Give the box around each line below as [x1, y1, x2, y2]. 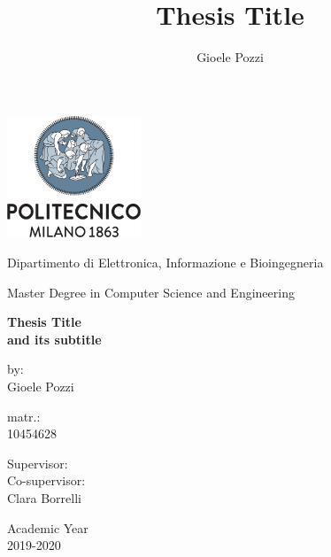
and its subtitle [7, 329, 102, 348]
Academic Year [7, 518, 89, 537]
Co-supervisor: [7, 471, 86, 490]
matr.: [7, 406, 41, 425]
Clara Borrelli [7, 488, 81, 507]
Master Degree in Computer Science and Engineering [7, 282, 295, 301]
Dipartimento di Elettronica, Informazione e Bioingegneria [7, 253, 324, 272]
